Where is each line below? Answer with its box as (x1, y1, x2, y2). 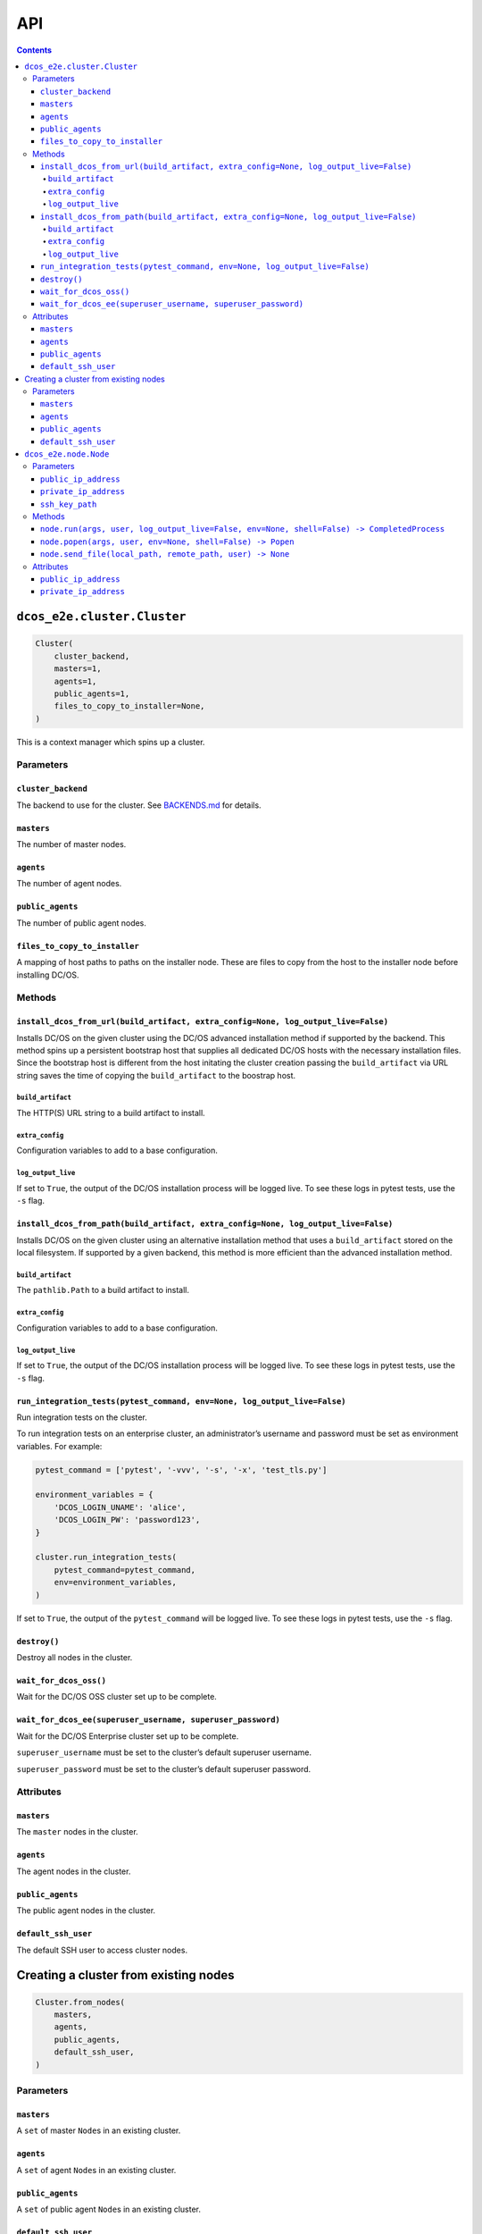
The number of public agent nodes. (16, 917, 147, 928)
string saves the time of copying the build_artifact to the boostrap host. (16, 1070, 296, 1080)
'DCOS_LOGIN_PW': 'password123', (54, 1515, 201, 1525)
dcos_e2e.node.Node (24, 449, 110, 459)
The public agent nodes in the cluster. (16, 1905, 156, 1916)
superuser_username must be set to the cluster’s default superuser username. (16, 1747, 312, 1758)
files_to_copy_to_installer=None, (54, 701, 205, 711)
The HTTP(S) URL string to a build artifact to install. (16, 1108, 205, 1119)
